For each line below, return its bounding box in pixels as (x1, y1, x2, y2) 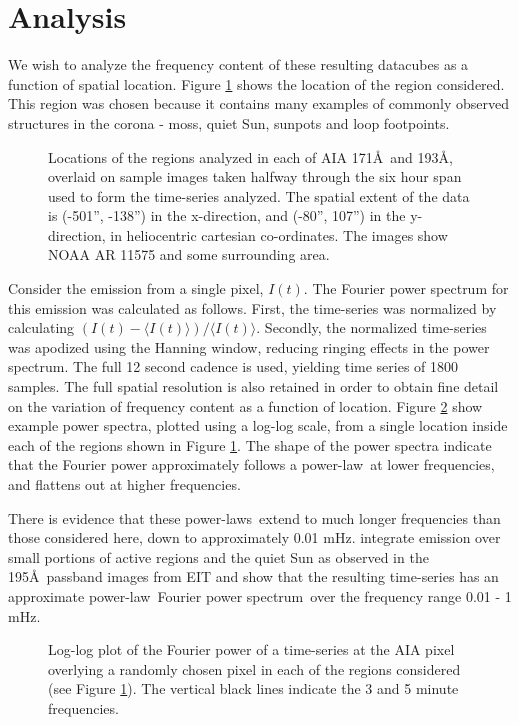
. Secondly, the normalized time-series (256, 317, 487, 338)
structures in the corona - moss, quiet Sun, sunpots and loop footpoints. (8, 112, 450, 133)
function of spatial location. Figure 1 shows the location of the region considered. (8, 73, 505, 94)
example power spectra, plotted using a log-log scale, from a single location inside (8, 415, 508, 436)
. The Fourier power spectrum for (303, 278, 509, 299)
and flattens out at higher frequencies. (8, 474, 241, 494)
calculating (8, 317, 75, 338)
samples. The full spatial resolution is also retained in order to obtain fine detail (8, 376, 499, 397)
